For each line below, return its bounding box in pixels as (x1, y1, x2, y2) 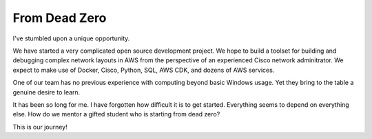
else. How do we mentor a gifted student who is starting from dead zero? (12, 110, 220, 118)
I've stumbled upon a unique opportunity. (12, 34, 130, 42)
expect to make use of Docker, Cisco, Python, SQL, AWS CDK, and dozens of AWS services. (12, 66, 275, 74)
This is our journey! (12, 123, 68, 131)
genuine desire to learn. (12, 88, 81, 96)
